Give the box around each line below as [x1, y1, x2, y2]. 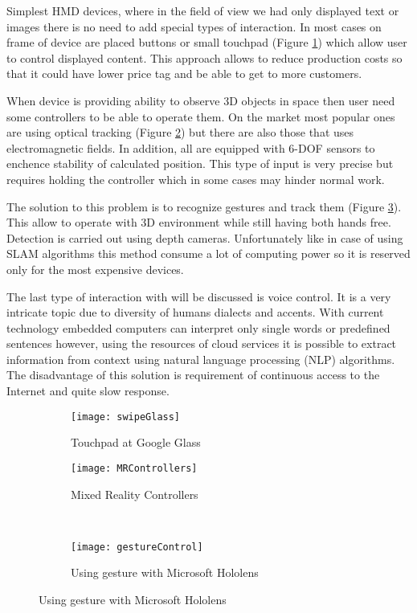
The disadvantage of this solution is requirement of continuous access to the [6, 366, 380, 383]
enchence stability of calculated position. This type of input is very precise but [6, 155, 394, 172]
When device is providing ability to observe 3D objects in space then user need [6, 92, 395, 108]
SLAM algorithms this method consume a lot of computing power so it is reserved [6, 245, 411, 262]
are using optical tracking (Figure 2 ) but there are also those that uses [6, 124, 354, 141]
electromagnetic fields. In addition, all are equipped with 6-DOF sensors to [6, 139, 375, 156]
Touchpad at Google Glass [71, 434, 201, 451]
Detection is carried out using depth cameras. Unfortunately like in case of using [6, 229, 403, 246]
